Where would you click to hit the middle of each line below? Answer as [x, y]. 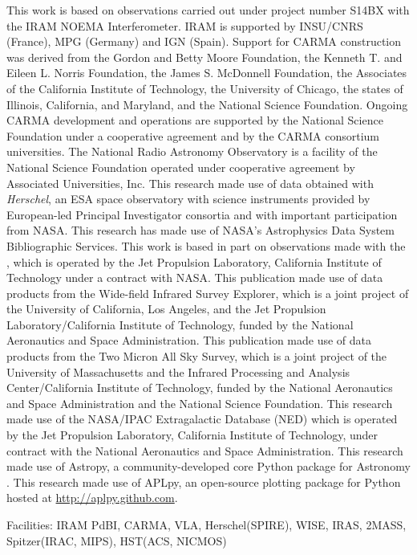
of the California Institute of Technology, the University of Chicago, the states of [205, 88]
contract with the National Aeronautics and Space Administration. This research [205, 450]
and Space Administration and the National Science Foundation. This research [200, 403]
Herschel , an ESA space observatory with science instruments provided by [188, 199]
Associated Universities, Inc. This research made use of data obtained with [190, 183]
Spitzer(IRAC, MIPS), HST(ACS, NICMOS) [117, 540]
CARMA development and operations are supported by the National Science [195, 120]
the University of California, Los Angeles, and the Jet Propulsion [166, 309]
